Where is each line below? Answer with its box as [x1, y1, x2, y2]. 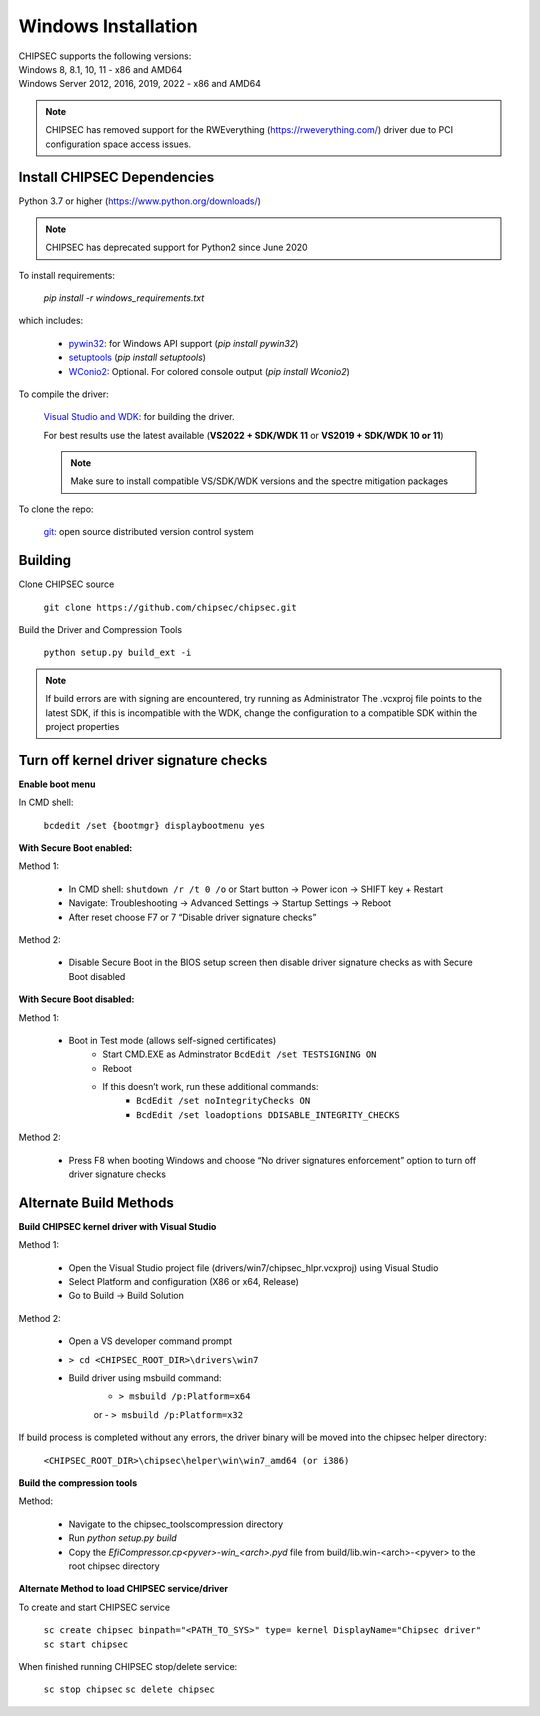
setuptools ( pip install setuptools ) [68, 351, 207, 364]
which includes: [18, 315, 84, 327]
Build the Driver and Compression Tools [18, 623, 183, 635]
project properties [45, 720, 120, 732]
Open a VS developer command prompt [68, 1335, 232, 1347]
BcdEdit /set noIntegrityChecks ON [136, 1095, 311, 1107]
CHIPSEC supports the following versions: [18, 50, 192, 62]
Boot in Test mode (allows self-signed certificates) [68, 1034, 277, 1046]
